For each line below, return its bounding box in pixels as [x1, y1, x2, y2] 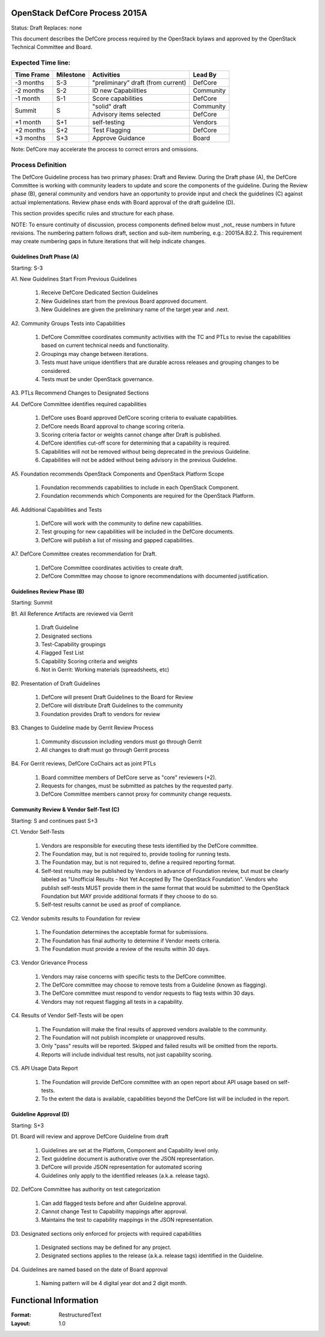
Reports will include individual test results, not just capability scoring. [41, 1050, 213, 1058]
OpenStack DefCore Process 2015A [11, 8, 147, 18]
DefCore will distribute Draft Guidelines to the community [41, 702, 184, 709]
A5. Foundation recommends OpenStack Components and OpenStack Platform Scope [11, 470, 224, 477]
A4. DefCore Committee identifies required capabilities [11, 400, 147, 407]
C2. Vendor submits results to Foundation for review [11, 915, 141, 922]
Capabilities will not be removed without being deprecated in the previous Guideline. [41, 448, 250, 455]
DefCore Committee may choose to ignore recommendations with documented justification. [41, 573, 269, 580]
